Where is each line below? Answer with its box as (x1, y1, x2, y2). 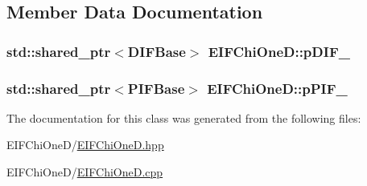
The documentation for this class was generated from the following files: (6, 109, 361, 126)
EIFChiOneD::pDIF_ (208, 41, 350, 61)
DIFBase (127, 41, 186, 61)
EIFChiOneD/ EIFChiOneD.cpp (6, 164, 163, 180)
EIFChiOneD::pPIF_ (207, 78, 348, 98)
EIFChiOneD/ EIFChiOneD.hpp (6, 136, 164, 153)
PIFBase (127, 78, 185, 98)
